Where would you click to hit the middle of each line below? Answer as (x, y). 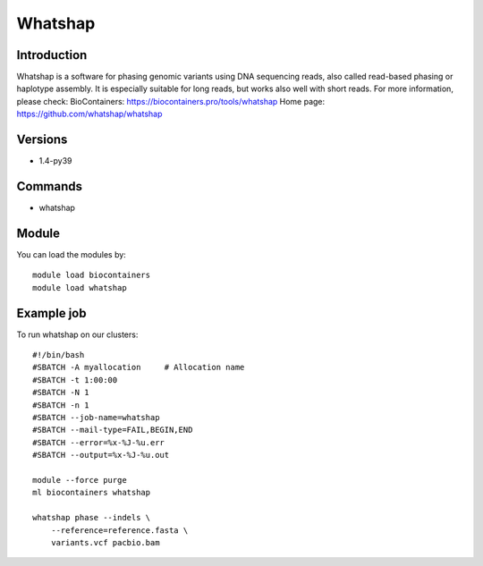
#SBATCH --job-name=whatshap (96, 417)
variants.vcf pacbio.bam (105, 542)
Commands (50, 186)
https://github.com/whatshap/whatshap (89, 114)
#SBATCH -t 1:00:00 (75, 380)
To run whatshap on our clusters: (77, 334)
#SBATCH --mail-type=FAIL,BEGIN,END (113, 430)
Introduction (52, 55)
